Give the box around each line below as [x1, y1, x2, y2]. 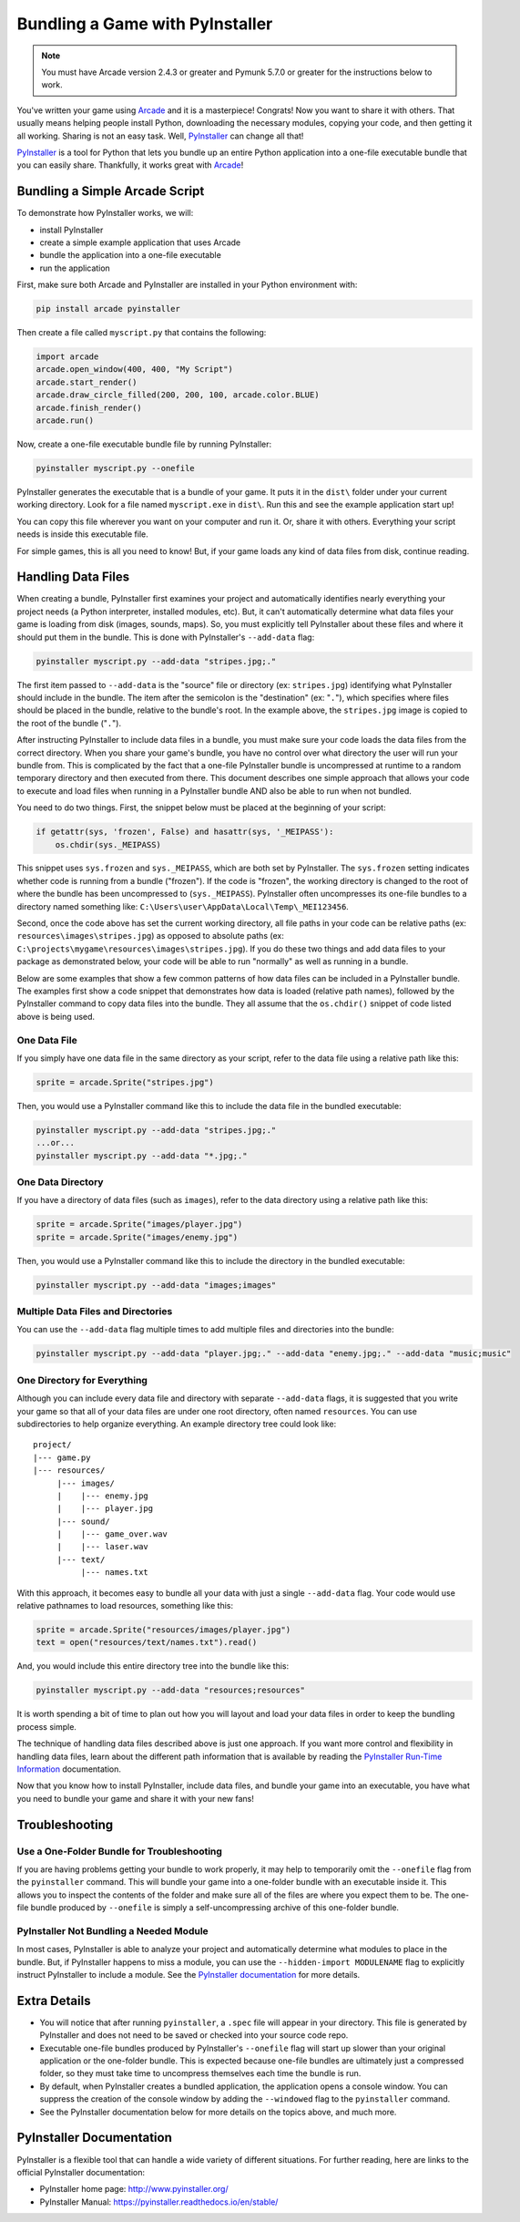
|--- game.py [33, 1452, 91, 1463]
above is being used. [16, 1011, 96, 1022]
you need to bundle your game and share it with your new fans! [16, 1793, 254, 1804]
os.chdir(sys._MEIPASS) [55, 839, 161, 849]
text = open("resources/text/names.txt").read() [36, 1637, 258, 1648]
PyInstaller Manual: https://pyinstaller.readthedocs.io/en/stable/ [39, 2196, 279, 2207]
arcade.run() [36, 416, 95, 426]
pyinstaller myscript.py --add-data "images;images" [36, 1280, 277, 1290]
